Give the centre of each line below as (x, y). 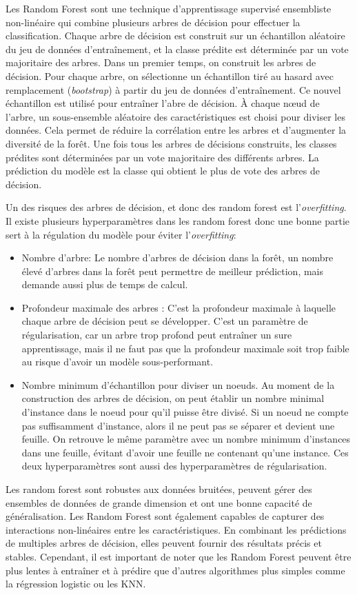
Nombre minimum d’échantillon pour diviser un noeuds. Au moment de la (178, 384)
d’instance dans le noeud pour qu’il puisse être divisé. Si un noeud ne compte (185, 412)
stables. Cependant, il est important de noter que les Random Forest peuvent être (178, 556)
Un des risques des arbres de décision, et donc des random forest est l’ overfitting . (176, 207)
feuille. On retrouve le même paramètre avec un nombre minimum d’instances (186, 439)
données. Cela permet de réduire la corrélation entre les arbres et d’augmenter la (176, 130)
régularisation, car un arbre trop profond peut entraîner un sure (157, 335)
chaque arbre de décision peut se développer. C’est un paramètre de (165, 321)
